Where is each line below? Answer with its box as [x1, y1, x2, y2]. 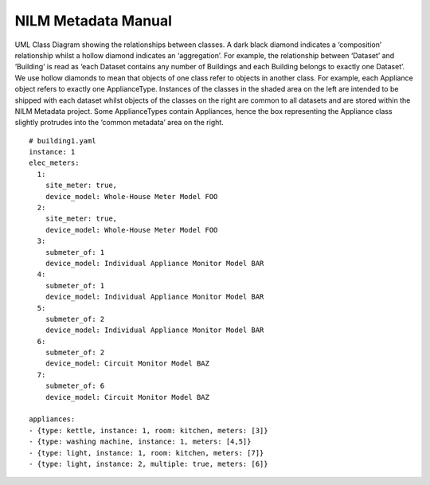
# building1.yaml [29, 136, 96, 145]
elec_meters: [29, 158, 80, 167]
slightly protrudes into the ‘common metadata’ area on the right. [14, 118, 225, 127]
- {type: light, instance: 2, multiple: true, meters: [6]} [29, 460, 268, 468]
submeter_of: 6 [45, 381, 105, 390]
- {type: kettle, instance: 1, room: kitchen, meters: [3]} [29, 426, 268, 435]
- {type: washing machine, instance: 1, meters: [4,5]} [29, 437, 252, 446]
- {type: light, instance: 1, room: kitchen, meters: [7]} [29, 448, 264, 457]
